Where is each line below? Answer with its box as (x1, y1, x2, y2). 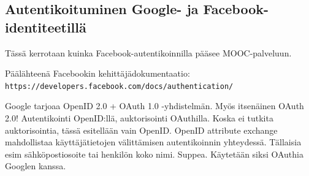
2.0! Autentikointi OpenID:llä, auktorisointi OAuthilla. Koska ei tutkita (5, 112, 273, 124)
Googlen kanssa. (5, 159, 66, 172)
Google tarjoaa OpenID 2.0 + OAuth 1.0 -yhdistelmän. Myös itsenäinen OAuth (5, 99, 304, 112)
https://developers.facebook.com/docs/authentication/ (5, 82, 234, 91)
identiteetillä (5, 17, 86, 36)
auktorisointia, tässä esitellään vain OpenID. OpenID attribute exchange (5, 123, 278, 136)
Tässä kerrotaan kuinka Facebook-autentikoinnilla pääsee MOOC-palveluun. (5, 46, 292, 59)
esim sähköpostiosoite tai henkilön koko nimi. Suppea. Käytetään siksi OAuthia (5, 147, 303, 160)
